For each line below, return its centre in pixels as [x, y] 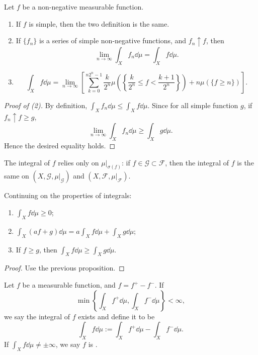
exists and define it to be [116, 316]
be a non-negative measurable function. [83, 7]
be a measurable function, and [69, 285]
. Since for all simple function [193, 105]
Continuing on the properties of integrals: [68, 195]
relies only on [78, 162]
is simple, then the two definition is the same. [99, 23]
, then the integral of [197, 162]
